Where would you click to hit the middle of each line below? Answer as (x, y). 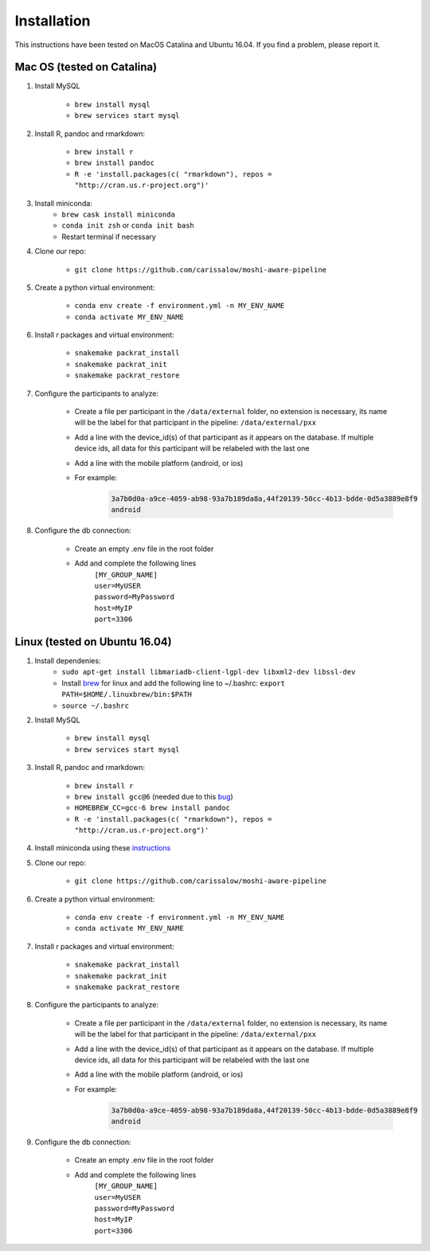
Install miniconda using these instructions (103, 848)
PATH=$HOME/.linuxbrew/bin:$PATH (127, 694)
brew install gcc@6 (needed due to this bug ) (154, 796)
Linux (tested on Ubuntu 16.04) (93, 641)
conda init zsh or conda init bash (128, 225)
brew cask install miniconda (118, 214)
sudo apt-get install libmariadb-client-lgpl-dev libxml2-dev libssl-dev (209, 672)
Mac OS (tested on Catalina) (86, 67)
